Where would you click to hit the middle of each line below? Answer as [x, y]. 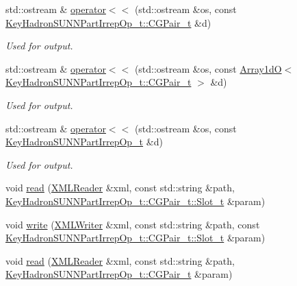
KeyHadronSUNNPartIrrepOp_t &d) [84, 142]
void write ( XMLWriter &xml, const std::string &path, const [133, 224]
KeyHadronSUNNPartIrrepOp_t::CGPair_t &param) [119, 274]
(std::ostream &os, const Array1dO [208, 68]
